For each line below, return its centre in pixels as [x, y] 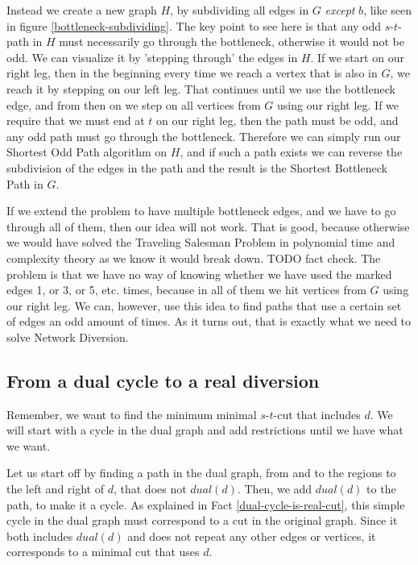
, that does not [150, 489]
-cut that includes [317, 414]
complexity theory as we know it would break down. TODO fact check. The [194, 258]
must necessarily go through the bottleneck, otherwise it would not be [232, 42]
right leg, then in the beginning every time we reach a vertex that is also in [192, 73]
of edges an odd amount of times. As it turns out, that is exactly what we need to [209, 321]
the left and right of [56, 489]
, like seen [388, 10]
